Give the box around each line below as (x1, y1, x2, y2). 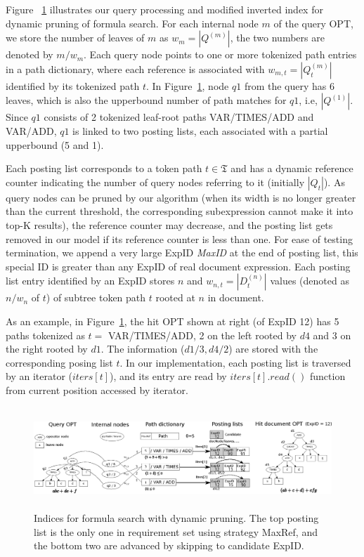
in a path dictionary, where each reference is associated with (6, 61, 265, 76)
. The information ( (100, 341, 185, 356)
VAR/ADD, (6, 123, 57, 138)
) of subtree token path (46, 290, 146, 305)
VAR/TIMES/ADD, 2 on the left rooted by (108, 327, 297, 342)
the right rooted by (6, 341, 88, 356)
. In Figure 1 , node (145, 78, 229, 93)
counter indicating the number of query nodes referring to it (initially (6, 174, 305, 189)
